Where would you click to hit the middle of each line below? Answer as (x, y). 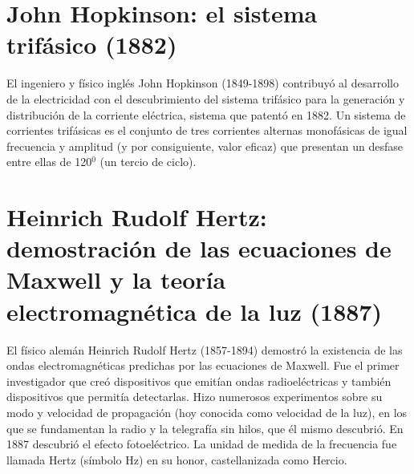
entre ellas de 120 (49, 162)
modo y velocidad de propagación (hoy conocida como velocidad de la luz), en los (207, 412)
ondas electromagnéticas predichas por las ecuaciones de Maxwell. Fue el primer (203, 365)
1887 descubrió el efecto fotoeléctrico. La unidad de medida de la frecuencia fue (202, 444)
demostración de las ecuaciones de (199, 248)
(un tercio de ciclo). (148, 162)
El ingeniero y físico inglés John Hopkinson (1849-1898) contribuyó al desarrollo (203, 83)
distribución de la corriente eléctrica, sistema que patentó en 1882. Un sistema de (206, 114)
